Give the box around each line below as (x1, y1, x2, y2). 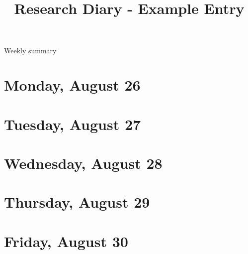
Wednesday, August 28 (4, 152, 163, 173)
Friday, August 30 (4, 231, 128, 251)
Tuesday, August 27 (4, 114, 141, 134)
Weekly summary (4, 45, 57, 56)
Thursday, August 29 (4, 192, 150, 212)
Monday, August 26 (4, 75, 141, 95)
